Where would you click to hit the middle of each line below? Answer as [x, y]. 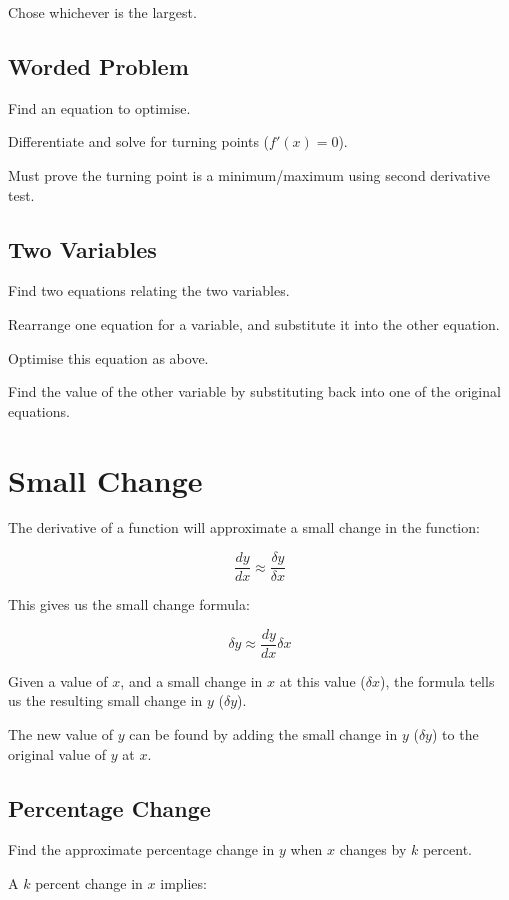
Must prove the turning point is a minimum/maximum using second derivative [249, 174]
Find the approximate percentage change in [141, 849]
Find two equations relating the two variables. [149, 290]
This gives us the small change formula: [129, 604]
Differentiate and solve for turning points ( [139, 141]
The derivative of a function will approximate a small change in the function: [244, 527]
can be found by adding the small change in [263, 733]
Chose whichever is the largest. [102, 12]
